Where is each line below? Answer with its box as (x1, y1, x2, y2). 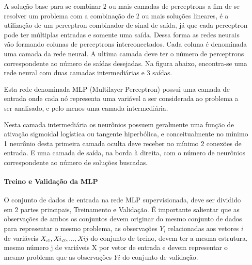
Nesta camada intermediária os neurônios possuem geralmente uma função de (4, 119, 234, 129)
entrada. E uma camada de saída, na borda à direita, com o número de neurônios (4, 148, 245, 158)
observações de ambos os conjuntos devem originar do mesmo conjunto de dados (4, 214, 242, 224)
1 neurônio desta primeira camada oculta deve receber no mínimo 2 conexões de (4, 138, 242, 148)
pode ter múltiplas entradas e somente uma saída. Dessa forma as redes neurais (4, 29, 239, 39)
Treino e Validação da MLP (4, 176, 98, 186)
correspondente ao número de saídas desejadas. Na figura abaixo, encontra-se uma (4, 58, 247, 68)
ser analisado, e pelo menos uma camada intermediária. (4, 102, 168, 113)
